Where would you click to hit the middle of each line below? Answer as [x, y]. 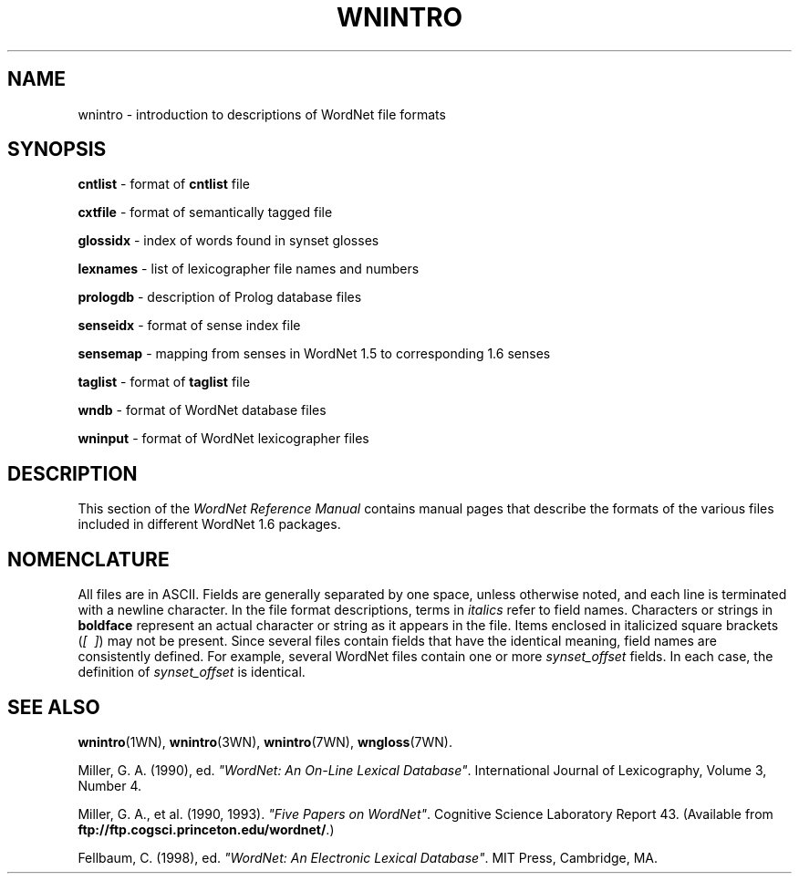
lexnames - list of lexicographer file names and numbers [249, 269]
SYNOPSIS [57, 150]
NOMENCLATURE [88, 559]
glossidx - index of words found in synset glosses [228, 241]
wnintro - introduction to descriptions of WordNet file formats [262, 114]
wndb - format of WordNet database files [202, 410]
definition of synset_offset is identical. [192, 672]
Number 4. [110, 785]
